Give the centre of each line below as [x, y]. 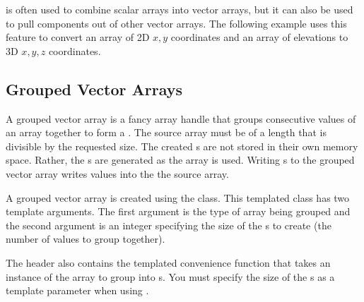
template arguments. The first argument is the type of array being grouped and [178, 211]
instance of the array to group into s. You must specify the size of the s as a [170, 276]
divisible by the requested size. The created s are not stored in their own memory [182, 146]
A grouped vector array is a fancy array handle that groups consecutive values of [181, 118]
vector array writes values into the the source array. [117, 173]
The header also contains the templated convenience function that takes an [168, 262]
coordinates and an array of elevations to [259, 37]
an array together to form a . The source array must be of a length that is [166, 132]
